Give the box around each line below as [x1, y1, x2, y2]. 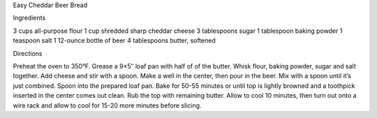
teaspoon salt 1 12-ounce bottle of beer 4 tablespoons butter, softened [13, 36, 216, 45]
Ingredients [13, 14, 46, 22]
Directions [13, 49, 43, 57]
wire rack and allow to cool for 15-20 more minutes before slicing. [13, 101, 202, 110]
